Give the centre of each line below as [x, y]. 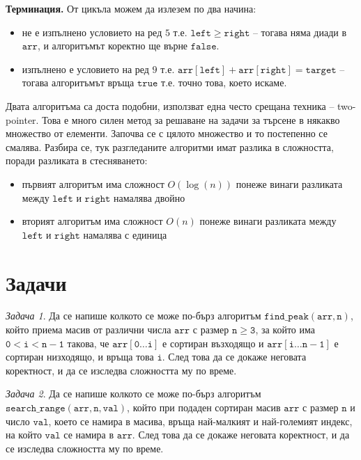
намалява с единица [125, 234]
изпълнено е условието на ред [85, 69]
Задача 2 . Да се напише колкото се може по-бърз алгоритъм [133, 394]
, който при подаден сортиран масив [204, 407]
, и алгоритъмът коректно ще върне [113, 46]
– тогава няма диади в [300, 32]
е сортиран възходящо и [213, 343]
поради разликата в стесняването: [77, 160]
